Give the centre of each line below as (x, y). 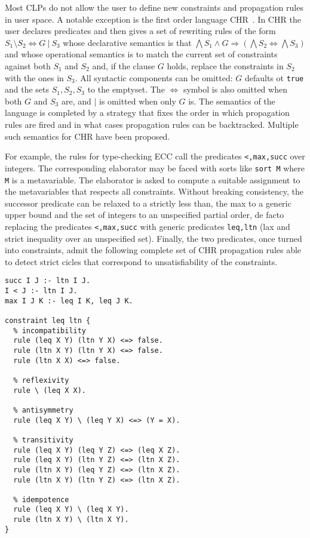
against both (28, 65)
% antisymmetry (43, 410)
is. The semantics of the (232, 101)
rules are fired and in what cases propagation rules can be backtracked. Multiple (152, 124)
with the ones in (34, 77)
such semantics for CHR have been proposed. (88, 136)
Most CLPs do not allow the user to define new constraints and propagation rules (154, 7)
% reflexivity (41, 380)
